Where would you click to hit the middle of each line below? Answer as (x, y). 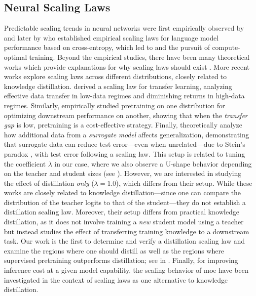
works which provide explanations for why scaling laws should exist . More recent (127, 66)
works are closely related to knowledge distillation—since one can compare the (122, 192)
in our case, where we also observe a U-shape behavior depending (153, 163)
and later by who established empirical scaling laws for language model (111, 37)
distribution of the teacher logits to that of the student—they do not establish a (125, 202)
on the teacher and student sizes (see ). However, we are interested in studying (123, 173)
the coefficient (25, 163)
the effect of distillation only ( (49, 183)
